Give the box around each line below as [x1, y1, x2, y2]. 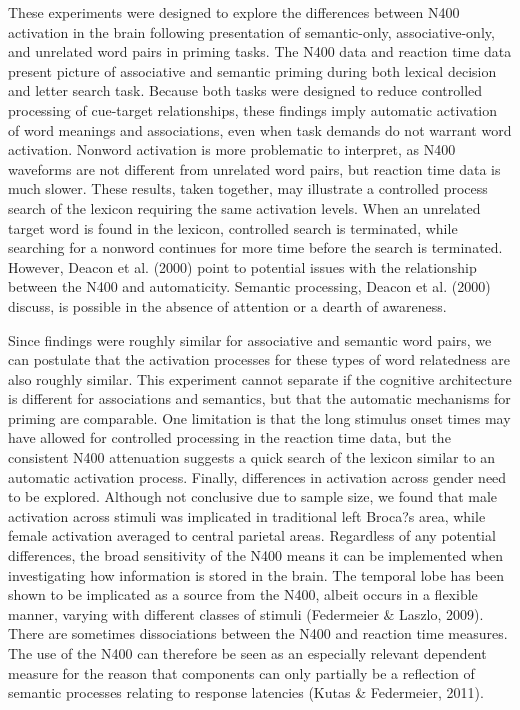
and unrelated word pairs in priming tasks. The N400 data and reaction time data [8, 41, 512, 62]
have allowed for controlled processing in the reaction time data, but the [8, 427, 451, 448]
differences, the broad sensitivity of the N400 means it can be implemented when [8, 545, 504, 566]
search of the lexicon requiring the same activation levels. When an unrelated [8, 197, 481, 218]
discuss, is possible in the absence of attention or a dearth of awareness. [8, 295, 447, 316]
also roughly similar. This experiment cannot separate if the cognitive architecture [8, 368, 512, 389]
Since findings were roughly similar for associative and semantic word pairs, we [8, 329, 492, 350]
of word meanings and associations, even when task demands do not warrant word [8, 119, 512, 140]
